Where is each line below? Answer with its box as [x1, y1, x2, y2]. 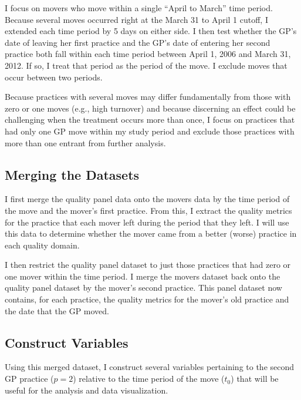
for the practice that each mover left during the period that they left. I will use [5, 216, 289, 228]
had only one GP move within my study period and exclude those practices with [5, 125, 295, 137]
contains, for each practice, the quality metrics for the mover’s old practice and [5, 293, 289, 305]
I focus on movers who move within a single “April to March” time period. [5, 2, 273, 14]
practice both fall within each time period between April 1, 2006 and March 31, [5, 48, 291, 60]
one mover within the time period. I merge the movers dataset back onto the [5, 270, 280, 282]
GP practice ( [5, 372, 54, 385]
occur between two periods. [5, 70, 103, 83]
